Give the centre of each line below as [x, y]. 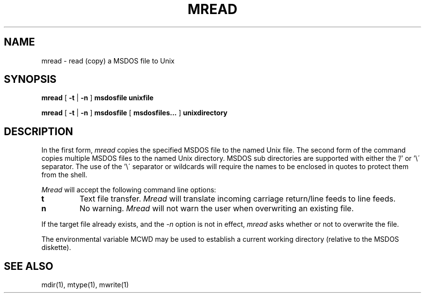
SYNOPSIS [30, 79]
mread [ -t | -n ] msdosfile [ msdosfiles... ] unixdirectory [134, 113]
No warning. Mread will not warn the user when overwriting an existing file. [216, 209]
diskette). [56, 248]
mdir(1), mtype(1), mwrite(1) [85, 285]
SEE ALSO [29, 266]
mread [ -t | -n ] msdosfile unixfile [98, 98]
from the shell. [64, 175]
